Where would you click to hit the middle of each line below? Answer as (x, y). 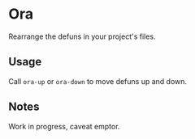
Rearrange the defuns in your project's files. (82, 36)
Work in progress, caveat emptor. (64, 126)
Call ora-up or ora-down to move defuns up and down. (98, 81)
